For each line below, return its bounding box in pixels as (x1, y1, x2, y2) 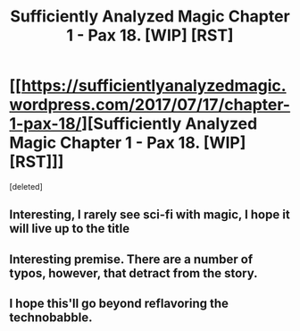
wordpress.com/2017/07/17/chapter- (9, 95, 291, 115)
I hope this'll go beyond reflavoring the (9, 296, 229, 311)
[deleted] (9, 181, 43, 191)
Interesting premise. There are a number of (9, 251, 254, 267)
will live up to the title (9, 221, 130, 236)
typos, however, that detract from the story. (9, 266, 258, 281)
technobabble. (9, 310, 93, 326)
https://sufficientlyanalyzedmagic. (21, 76, 287, 96)
